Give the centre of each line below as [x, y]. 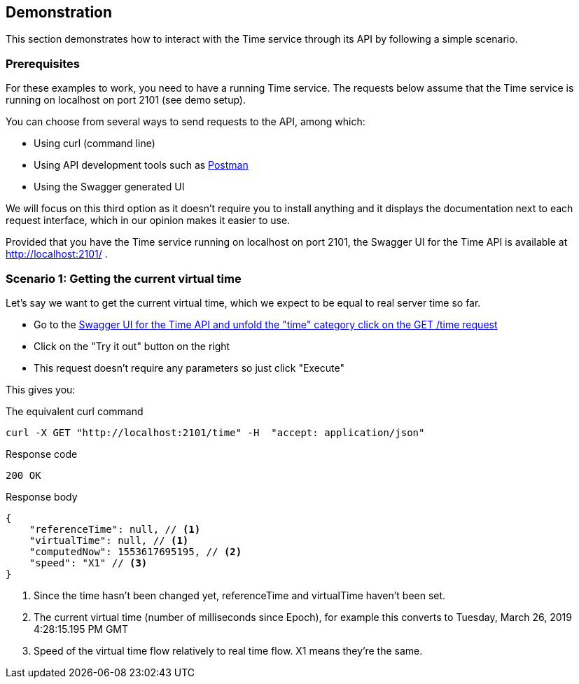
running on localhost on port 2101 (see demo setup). [126, 100]
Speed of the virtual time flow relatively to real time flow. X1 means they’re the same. [228, 650]
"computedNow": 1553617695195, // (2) [135, 551]
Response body [42, 496]
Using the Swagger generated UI [109, 187]
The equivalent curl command [75, 411]
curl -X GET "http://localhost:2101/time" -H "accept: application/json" [215, 432]
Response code [42, 454]
